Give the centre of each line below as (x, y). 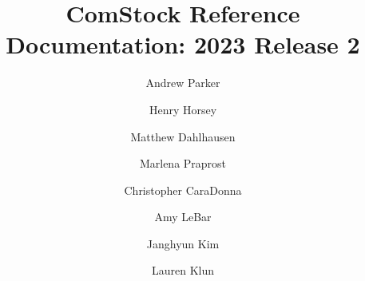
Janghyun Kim (183, 243)
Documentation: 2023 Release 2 (183, 44)
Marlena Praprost (183, 163)
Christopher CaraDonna (183, 190)
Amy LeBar (183, 217)
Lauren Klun (183, 270)
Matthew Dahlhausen (183, 136)
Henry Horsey (183, 109)
